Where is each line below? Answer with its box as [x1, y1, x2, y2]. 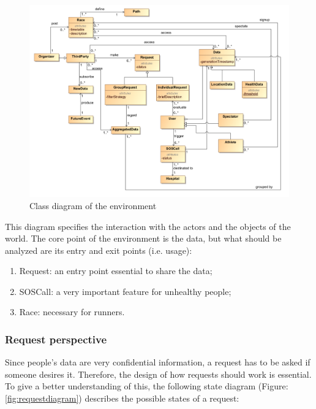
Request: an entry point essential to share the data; [19, 264, 213, 277]
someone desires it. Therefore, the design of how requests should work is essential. [5, 367, 312, 380]
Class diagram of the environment [29, 199, 157, 212]
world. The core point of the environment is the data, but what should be [5, 232, 282, 245]
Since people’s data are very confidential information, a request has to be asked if [5, 356, 310, 369]
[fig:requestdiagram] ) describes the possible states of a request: [5, 392, 239, 405]
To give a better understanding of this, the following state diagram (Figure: [5, 380, 288, 392]
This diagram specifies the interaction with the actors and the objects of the [5, 220, 291, 232]
